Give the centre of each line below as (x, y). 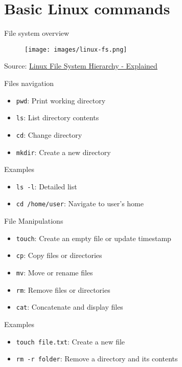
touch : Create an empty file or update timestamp (94, 238)
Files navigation (29, 83)
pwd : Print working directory (61, 100)
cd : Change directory (49, 134)
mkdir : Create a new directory (63, 152)
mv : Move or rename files (54, 272)
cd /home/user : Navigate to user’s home (80, 203)
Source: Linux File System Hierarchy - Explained (81, 66)
